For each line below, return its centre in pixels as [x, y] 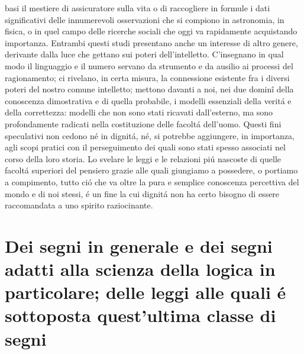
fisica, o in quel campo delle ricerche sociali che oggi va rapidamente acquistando [151, 31]
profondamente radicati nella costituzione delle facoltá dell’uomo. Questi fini [143, 123]
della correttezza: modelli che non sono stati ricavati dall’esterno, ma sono [139, 112]
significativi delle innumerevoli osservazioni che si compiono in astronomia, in [145, 19]
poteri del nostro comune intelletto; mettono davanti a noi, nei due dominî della [149, 89]
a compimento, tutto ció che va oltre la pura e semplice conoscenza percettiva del [152, 181]
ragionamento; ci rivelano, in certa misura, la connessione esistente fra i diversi [147, 77]
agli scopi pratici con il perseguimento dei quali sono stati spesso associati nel [145, 147]
